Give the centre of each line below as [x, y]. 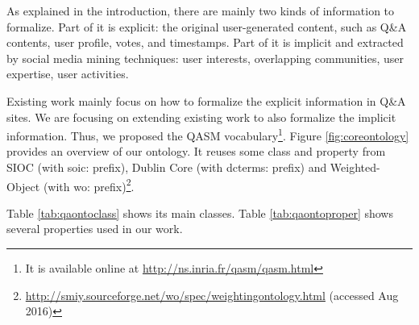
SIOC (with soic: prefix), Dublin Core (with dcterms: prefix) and [167, 167]
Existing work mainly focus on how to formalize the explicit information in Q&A [206, 100]
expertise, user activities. [68, 74]
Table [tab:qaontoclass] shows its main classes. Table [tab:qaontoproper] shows [200, 212]
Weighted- [355, 167]
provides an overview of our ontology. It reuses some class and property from [196, 151]
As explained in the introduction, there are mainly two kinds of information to [201, 10]
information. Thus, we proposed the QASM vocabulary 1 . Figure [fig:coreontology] [208, 134]
